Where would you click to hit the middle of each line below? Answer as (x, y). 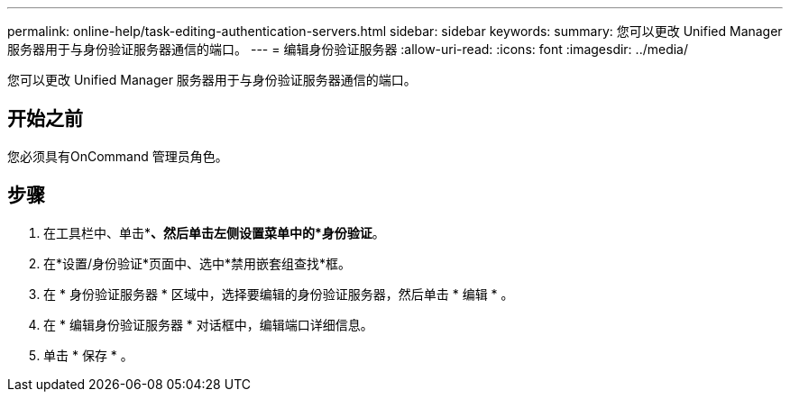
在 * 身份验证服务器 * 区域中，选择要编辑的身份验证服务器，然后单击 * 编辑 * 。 (279, 294)
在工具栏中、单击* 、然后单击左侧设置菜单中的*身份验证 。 (214, 232)
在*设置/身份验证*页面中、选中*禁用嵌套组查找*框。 (197, 263)
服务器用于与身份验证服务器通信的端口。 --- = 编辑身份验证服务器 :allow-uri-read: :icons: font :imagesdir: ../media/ (348, 49)
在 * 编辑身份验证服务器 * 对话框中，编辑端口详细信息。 (208, 324)
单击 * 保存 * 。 (88, 355)
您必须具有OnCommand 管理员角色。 (118, 156)
